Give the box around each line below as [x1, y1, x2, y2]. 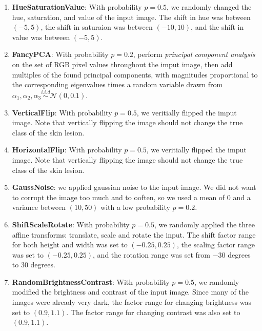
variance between [12, 202, 66, 212]
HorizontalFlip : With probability [12, 144, 122, 155]
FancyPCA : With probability [12, 49, 109, 60]
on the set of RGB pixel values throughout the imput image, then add [12, 59, 233, 69]
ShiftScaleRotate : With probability [12, 219, 130, 229]
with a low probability [100, 202, 170, 212]
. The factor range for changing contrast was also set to [66, 306, 240, 317]
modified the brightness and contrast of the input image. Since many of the [12, 286, 249, 297]
